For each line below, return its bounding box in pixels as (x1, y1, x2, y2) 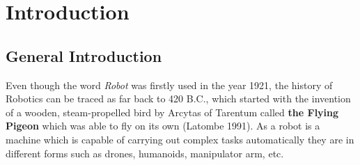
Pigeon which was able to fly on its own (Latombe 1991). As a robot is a (6, 118, 320, 133)
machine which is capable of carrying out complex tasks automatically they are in (6, 132, 354, 146)
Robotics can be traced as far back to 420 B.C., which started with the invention (6, 91, 351, 106)
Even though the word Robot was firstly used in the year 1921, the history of (6, 77, 333, 92)
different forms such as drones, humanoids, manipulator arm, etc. (6, 146, 284, 160)
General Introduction (6, 45, 162, 66)
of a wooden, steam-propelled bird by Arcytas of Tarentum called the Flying (6, 104, 339, 119)
